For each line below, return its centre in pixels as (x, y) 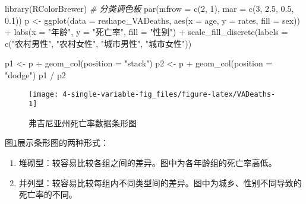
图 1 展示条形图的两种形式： (57, 143)
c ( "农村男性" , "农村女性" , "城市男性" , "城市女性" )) (98, 43)
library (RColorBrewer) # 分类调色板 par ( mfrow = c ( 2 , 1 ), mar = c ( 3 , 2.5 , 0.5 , (149, 8)
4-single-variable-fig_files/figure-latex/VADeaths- (169, 94)
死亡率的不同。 (48, 194)
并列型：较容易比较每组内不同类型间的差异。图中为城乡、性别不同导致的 (160, 182)
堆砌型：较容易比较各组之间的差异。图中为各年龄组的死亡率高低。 (148, 163)
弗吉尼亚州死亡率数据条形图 (83, 122)
